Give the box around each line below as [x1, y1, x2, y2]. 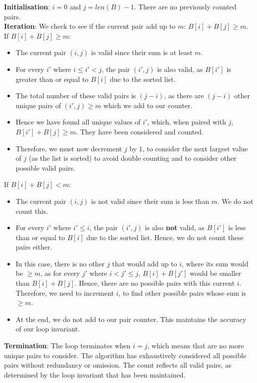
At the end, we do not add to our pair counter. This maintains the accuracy [15, 314, 247, 324]
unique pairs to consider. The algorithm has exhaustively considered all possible [4, 350, 247, 360]
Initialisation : [4, 1, 50, 11]
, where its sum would [182, 258, 249, 268]
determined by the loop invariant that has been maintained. [4, 369, 186, 380]
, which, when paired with [147, 117, 226, 127]
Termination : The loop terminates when [4, 340, 131, 351]
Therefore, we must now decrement [15, 143, 122, 153]
